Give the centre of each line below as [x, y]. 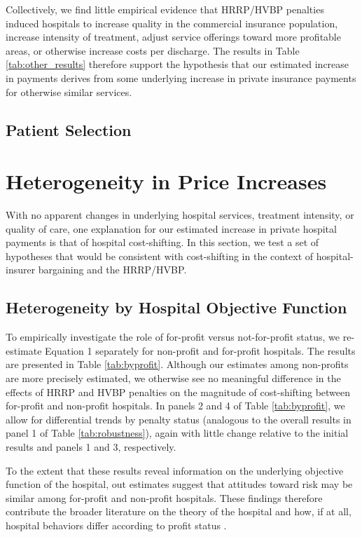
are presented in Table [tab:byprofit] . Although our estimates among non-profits [177, 364]
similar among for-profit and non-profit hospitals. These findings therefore [164, 497]
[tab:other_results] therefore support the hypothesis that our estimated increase [177, 64]
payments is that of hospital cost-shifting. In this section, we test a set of [162, 242]
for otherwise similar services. [69, 91]
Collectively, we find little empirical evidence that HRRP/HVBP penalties [165, 9]
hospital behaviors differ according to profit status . [116, 525]
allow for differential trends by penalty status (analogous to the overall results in [179, 419]
